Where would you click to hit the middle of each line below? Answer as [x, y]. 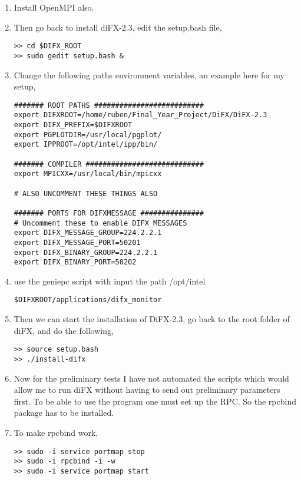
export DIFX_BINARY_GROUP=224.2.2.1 [86, 252]
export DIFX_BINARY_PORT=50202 [75, 262]
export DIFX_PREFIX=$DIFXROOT [73, 125]
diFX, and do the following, [64, 330]
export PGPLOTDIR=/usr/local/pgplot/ [88, 135]
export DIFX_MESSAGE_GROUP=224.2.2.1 [88, 233]
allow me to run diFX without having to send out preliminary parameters [147, 390]
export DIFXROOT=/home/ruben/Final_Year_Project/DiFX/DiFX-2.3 [140, 115]
